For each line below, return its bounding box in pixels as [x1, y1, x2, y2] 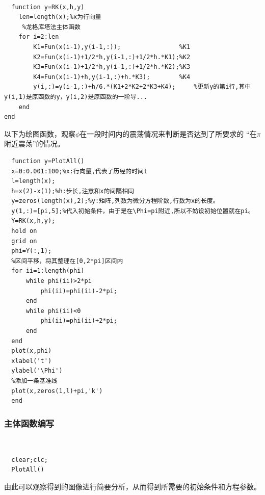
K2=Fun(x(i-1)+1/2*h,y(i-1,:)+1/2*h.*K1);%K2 [33, 53, 191, 61]
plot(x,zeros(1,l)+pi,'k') [11, 387, 103, 395]
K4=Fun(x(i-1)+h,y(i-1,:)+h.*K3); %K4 [33, 73, 191, 81]
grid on [11, 237, 37, 245]
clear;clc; [11, 456, 48, 463]
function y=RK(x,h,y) [11, 3, 85, 11]
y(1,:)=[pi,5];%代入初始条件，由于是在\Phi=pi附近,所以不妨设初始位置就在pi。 [11, 207, 254, 215]
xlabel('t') [11, 357, 52, 364]
